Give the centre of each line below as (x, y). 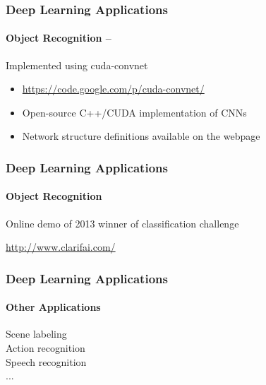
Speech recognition (46, 361)
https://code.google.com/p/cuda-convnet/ (113, 89)
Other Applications (53, 307)
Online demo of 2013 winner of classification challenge (122, 223)
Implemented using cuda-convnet (77, 65)
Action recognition (46, 348)
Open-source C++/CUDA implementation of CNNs (134, 112)
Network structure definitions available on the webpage (141, 136)
